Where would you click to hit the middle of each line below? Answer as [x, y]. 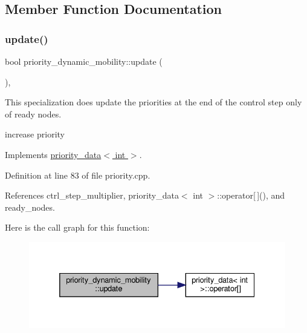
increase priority [35, 134]
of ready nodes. [33, 114]
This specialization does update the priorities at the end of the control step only [153, 102]
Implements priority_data [53, 154]
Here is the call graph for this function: [77, 227]
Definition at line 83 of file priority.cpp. [78, 175]
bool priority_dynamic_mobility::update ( [84, 61]
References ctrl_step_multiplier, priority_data [92, 195]
